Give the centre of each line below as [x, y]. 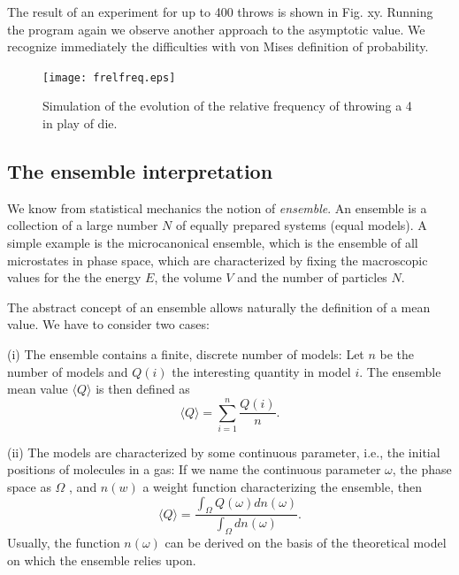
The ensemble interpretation [140, 171]
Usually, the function [64, 543]
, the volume [188, 277]
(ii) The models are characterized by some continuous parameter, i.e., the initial [224, 452]
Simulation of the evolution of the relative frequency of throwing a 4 [227, 106]
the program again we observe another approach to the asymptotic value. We [216, 29]
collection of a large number [83, 225]
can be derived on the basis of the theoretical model [306, 543]
